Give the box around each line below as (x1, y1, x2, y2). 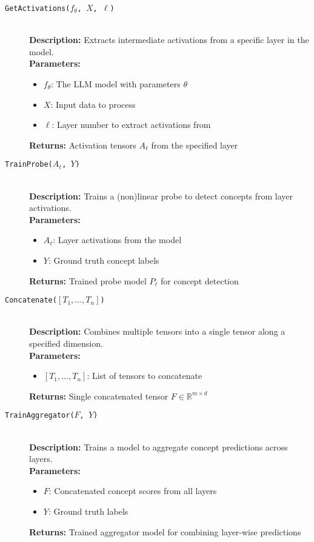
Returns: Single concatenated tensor (29, 389, 169, 402)
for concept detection (160, 274, 239, 287)
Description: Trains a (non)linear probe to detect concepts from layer (29, 189, 293, 202)
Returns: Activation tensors (29, 138, 136, 151)
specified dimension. (29, 337, 103, 350)
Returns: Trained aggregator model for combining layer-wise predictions (29, 525, 301, 538)
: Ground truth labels (48, 505, 129, 518)
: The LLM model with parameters (51, 78, 181, 90)
